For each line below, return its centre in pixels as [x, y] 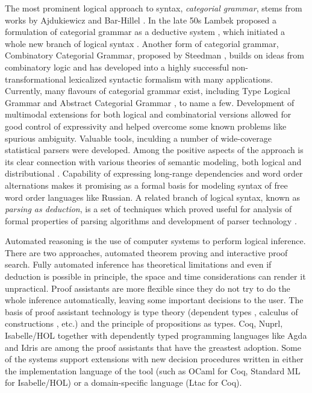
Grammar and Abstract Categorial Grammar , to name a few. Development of [150, 102]
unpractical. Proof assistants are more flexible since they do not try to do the [148, 288]
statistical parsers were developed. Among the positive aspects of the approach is [154, 150]
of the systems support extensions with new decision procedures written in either [154, 359]
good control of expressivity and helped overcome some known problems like [146, 126]
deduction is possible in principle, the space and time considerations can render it [155, 276]
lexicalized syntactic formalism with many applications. [171, 79]
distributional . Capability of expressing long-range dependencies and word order [154, 173]
